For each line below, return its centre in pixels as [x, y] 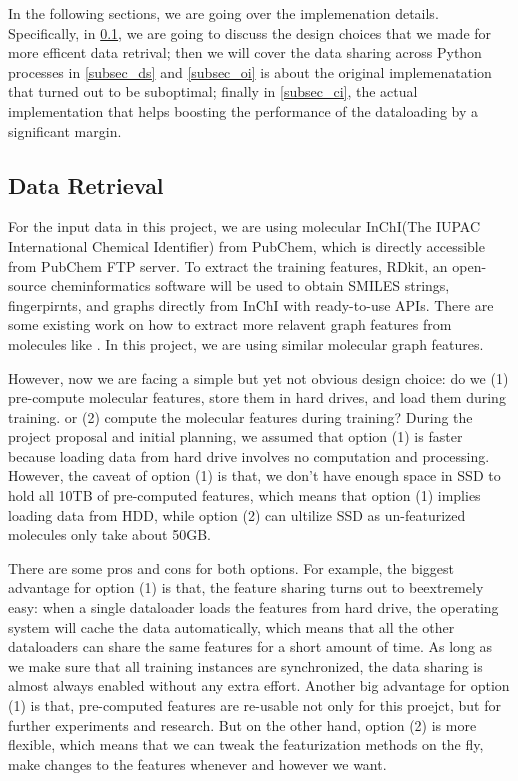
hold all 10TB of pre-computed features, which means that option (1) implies [244, 495]
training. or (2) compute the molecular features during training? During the [240, 416]
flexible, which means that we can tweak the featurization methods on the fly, [246, 744]
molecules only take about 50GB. [109, 534]
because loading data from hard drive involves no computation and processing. [249, 455]
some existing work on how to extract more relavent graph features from [230, 324]
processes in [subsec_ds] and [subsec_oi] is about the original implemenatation [250, 71]
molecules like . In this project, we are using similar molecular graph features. [246, 343]
